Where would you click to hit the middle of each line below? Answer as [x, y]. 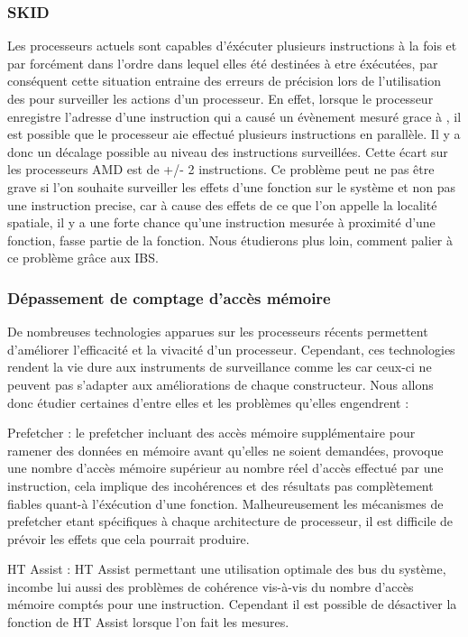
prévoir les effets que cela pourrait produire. [128, 538]
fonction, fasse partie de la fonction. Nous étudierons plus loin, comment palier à [230, 240]
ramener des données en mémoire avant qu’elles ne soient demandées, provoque [225, 450]
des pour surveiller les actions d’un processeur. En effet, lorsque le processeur [220, 98]
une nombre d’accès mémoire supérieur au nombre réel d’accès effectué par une [225, 468]
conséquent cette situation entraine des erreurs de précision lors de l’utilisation [225, 81]
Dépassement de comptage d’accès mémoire [169, 297]
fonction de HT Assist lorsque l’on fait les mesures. [148, 622]
